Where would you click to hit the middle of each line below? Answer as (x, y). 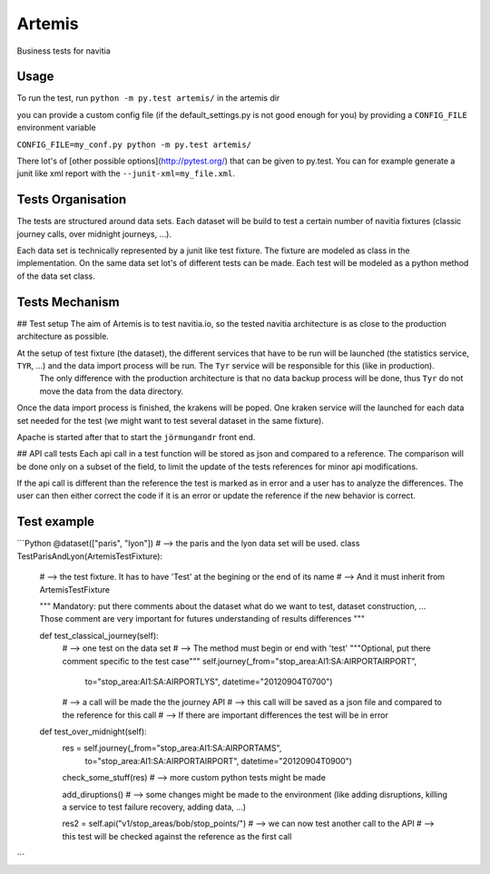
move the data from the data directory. (112, 391)
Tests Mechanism (68, 302)
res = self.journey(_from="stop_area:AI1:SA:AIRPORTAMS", (172, 748)
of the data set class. (56, 276)
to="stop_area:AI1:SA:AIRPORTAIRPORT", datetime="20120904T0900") (219, 761)
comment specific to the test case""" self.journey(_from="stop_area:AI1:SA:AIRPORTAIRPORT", (240, 661)
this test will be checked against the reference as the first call (177, 836)
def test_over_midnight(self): (93, 732)
